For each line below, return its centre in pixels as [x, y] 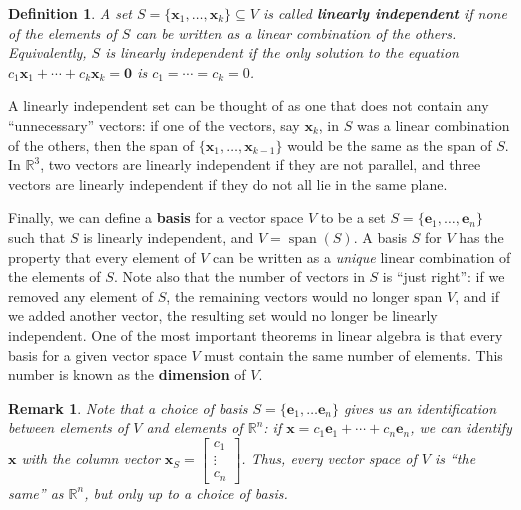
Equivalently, [47, 52]
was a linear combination [433, 124]
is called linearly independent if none [384, 13]
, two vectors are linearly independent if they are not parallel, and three [260, 164]
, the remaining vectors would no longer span [304, 295]
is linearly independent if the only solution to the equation [282, 52]
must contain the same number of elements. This [353, 354]
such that [37, 236]
